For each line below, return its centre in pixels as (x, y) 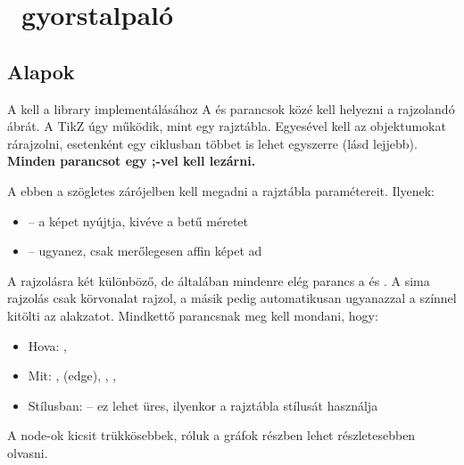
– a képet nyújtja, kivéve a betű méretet (138, 220)
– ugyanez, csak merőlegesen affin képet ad (145, 251)
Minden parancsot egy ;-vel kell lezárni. (132, 161)
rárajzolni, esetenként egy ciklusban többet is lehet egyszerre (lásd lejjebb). (212, 143)
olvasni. (28, 452)
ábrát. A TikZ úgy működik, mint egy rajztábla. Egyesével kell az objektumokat (227, 126)
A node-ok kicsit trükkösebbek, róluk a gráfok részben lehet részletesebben (211, 435)
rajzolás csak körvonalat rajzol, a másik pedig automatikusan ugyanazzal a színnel (232, 298)
